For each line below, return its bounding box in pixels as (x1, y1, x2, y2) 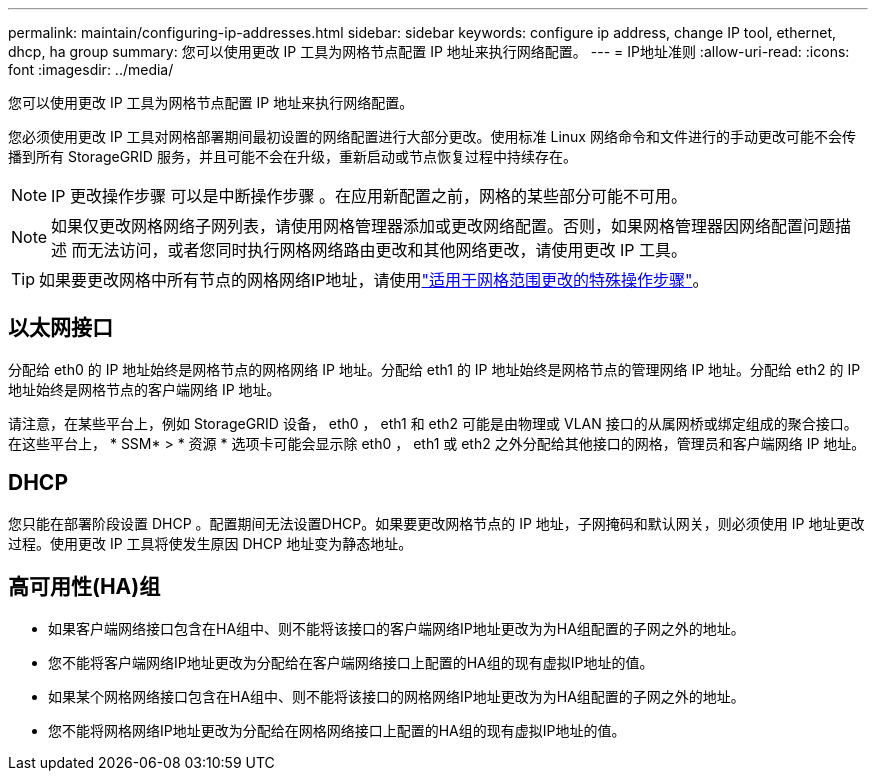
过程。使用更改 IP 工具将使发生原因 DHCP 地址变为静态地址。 (8, 534, 413, 552)
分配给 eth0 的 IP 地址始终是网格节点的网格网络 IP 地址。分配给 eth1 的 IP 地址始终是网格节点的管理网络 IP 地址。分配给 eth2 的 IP (8, 360, 861, 378)
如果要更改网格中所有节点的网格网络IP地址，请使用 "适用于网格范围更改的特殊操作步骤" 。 (39, 270, 709, 290)
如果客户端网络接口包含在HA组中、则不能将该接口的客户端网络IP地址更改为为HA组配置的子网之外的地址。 (48, 619, 745, 637)
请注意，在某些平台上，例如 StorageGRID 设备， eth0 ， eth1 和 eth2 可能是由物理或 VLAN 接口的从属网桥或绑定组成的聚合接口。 (8, 414, 858, 432)
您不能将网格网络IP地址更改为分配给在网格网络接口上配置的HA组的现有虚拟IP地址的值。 (48, 721, 626, 739)
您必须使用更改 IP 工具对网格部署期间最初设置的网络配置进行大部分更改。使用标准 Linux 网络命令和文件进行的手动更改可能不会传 (8, 128, 856, 145)
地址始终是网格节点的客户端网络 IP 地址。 (8, 380, 281, 398)
